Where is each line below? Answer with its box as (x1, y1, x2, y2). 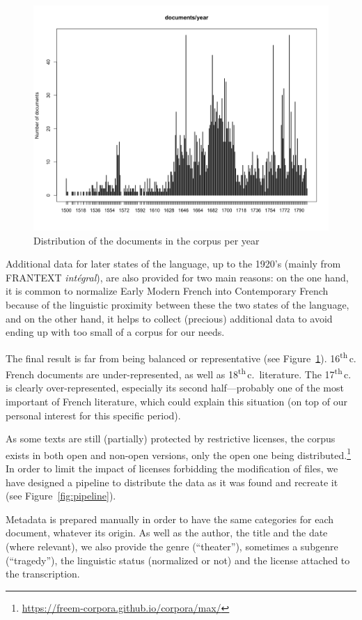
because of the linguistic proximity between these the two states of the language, (6, 297, 349, 312)
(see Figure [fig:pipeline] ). (6, 488, 116, 503)
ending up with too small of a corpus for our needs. (6, 325, 225, 339)
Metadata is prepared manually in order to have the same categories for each (6, 511, 333, 526)
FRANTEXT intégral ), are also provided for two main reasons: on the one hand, (6, 270, 349, 284)
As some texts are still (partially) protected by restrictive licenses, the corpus (6, 431, 336, 446)
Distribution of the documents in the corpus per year (33, 233, 260, 247)
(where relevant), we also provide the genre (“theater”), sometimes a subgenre (6, 538, 338, 553)
